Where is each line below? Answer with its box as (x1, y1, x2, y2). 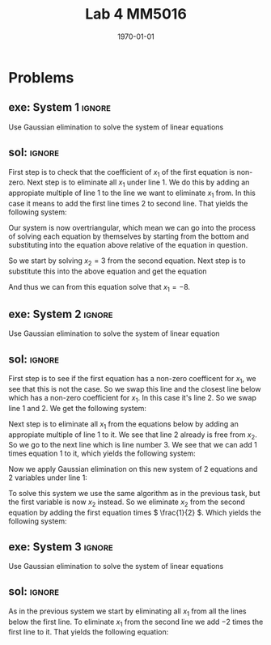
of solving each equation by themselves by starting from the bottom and (8, 231, 249, 241)
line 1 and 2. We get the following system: (8, 403, 147, 413)
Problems (8, 68, 74, 87)
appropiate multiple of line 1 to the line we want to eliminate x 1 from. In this (8, 188, 256, 199)
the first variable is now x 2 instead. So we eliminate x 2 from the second (8, 497, 245, 509)
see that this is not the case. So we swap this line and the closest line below (8, 384, 261, 393)
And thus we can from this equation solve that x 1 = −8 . (8, 282, 191, 294)
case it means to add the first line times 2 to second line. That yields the (8, 198, 248, 208)
